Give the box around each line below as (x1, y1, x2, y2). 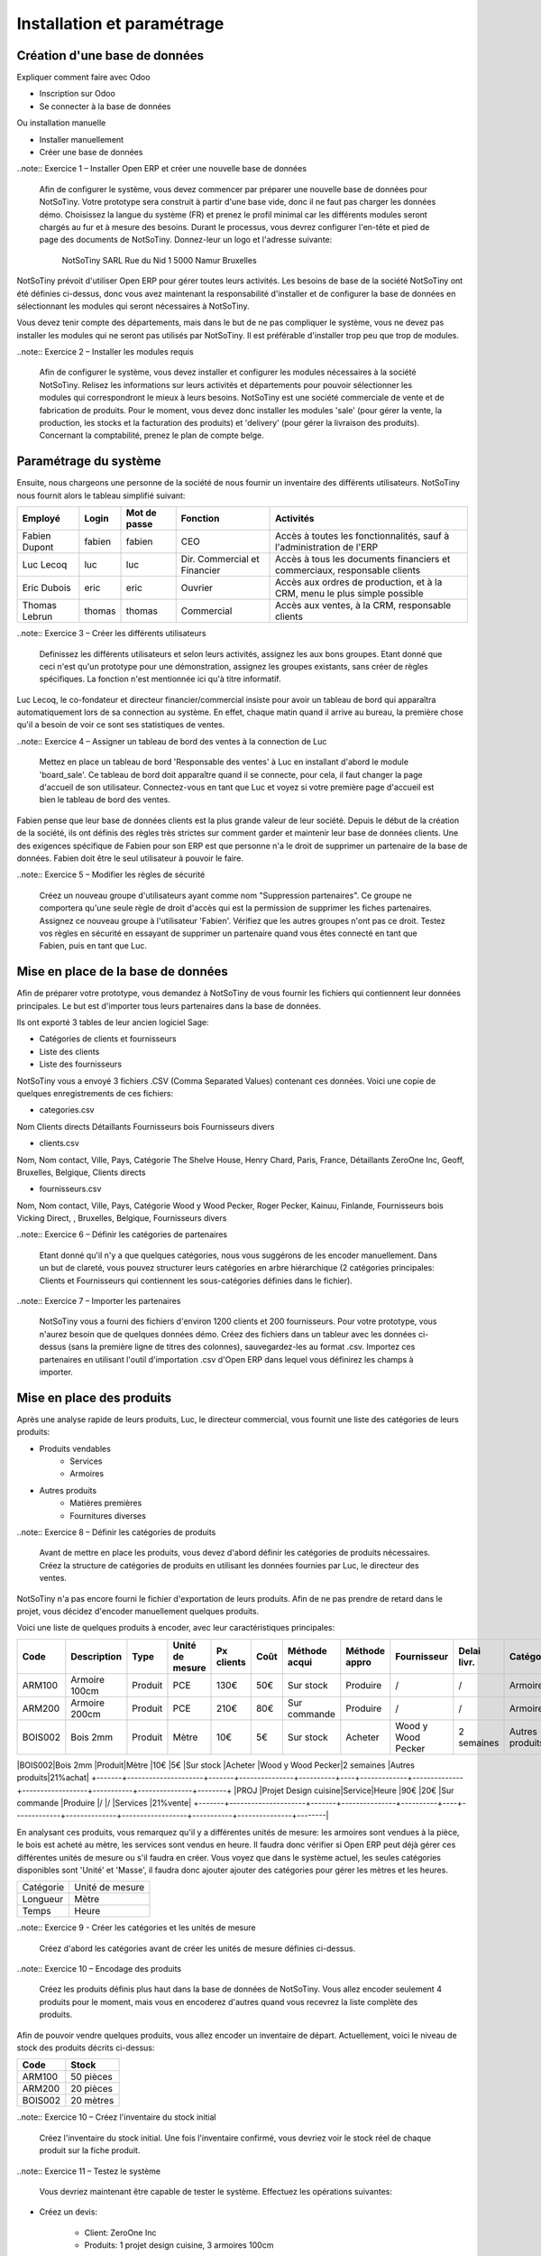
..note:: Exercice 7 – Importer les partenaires (16, 1296, 181, 1307)
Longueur (22, 1893, 63, 1906)
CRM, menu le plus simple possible (275, 587, 424, 600)
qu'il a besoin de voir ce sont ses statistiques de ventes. (16, 719, 225, 730)
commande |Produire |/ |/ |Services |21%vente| (16, 1797, 192, 1808)
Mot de (125, 506, 157, 519)
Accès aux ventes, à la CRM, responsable (275, 599, 452, 612)
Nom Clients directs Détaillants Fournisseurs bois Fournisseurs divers (16, 1121, 275, 1132)
